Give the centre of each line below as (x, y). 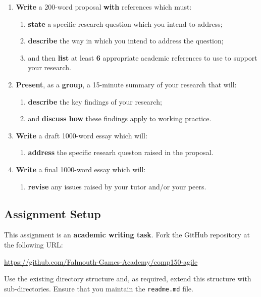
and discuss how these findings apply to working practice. (120, 118)
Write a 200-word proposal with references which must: (104, 7)
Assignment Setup (53, 213)
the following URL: (34, 244)
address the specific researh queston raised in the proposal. (121, 152)
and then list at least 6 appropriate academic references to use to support (143, 57)
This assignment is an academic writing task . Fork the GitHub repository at (127, 235)
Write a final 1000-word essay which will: (81, 169)
